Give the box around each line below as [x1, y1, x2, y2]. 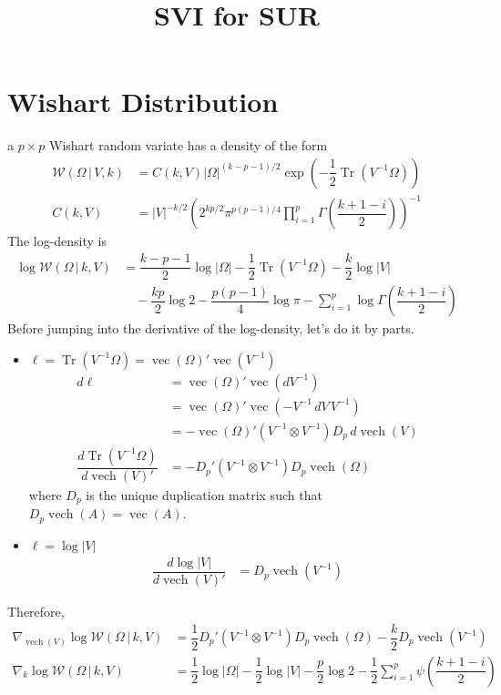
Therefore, [7, 601, 65, 620]
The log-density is [7, 231, 107, 250]
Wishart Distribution [7, 83, 279, 120]
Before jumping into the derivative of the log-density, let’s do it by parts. [7, 319, 414, 338]
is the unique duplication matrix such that [86, 485, 322, 504]
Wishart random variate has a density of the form [48, 136, 328, 155]
